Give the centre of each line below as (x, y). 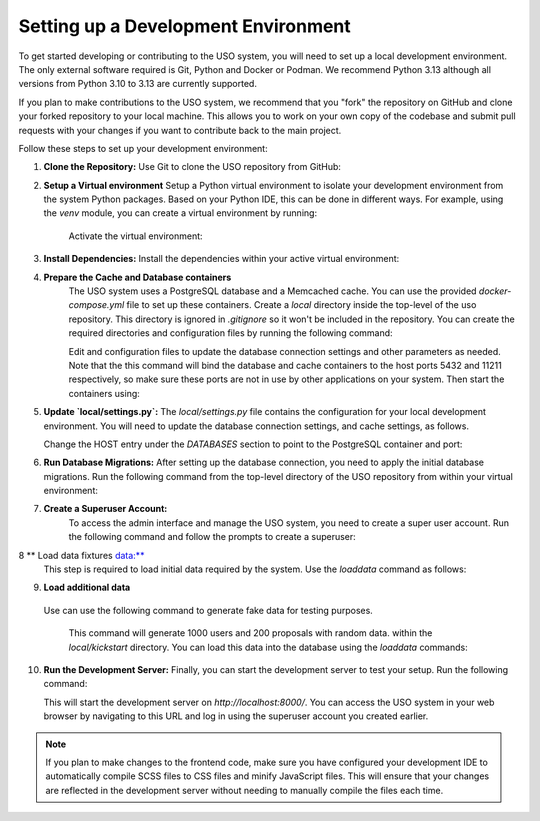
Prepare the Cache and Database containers (137, 277)
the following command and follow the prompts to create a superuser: (212, 537)
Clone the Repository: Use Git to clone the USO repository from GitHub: (192, 167)
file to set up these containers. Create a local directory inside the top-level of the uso (301, 305)
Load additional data (87, 587)
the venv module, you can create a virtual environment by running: (180, 213)
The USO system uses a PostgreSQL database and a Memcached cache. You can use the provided (272, 291)
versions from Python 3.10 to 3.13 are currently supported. (137, 84)
